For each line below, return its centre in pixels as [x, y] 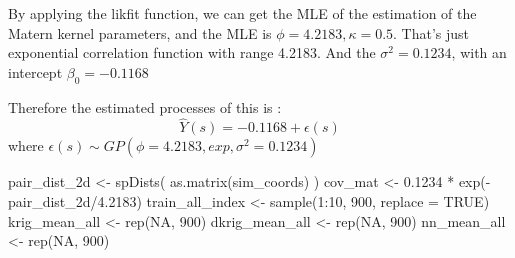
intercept [35, 71]
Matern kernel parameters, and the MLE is [140, 32]
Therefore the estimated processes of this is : [145, 106]
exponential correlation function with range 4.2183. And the [192, 52]
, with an [479, 52]
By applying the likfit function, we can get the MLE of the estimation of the [242, 13]
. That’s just [431, 32]
